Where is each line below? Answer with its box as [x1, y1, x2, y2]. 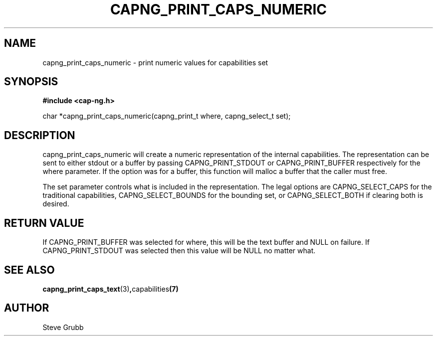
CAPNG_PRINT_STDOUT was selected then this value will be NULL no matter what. [42, 246, 316, 255]
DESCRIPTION [4, 129, 75, 142]
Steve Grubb [42, 323, 84, 332]
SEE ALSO [4, 263, 55, 276]
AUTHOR [4, 302, 49, 315]
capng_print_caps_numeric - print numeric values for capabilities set [42, 58, 268, 67]
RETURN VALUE [4, 216, 84, 229]
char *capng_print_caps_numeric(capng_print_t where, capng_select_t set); [42, 112, 291, 121]
